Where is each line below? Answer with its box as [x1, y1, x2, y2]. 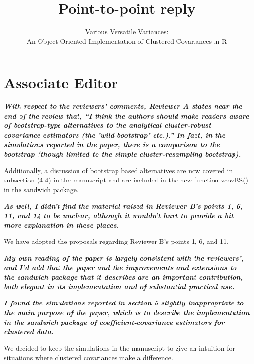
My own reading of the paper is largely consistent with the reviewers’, [4, 252, 244, 263]
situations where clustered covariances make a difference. [4, 352, 173, 363]
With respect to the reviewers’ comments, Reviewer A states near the [4, 101, 242, 111]
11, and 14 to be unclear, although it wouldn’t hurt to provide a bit [4, 210, 234, 221]
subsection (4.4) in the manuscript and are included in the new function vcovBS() [4, 175, 249, 185]
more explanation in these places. [4, 220, 119, 230]
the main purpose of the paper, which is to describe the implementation [4, 307, 250, 317]
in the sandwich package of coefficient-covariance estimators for [4, 317, 225, 327]
